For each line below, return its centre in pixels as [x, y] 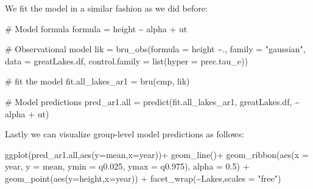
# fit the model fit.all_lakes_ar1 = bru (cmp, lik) [97, 81]
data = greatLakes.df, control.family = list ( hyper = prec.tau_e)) [126, 60]
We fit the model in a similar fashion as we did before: [106, 8]
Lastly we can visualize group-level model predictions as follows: [125, 134]
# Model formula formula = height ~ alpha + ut [96, 28]
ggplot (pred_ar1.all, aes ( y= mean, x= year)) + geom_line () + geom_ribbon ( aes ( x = [157, 154]
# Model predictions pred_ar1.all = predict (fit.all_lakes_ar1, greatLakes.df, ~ [152, 101]
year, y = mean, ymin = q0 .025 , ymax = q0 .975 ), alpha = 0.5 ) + [127, 166]
